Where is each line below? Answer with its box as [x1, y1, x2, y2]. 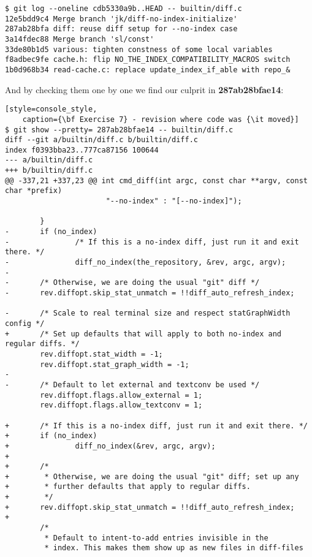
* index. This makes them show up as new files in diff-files [44, 544, 303, 553]
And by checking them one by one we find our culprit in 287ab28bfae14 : [5, 83, 284, 96]
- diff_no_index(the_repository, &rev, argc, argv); [5, 258, 286, 267]
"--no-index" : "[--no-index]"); [105, 197, 242, 206]
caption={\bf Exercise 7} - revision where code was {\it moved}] [22, 115, 299, 124]
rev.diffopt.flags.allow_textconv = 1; [40, 401, 203, 410]
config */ [5, 319, 45, 328]
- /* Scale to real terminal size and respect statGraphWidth [5, 309, 291, 318]
